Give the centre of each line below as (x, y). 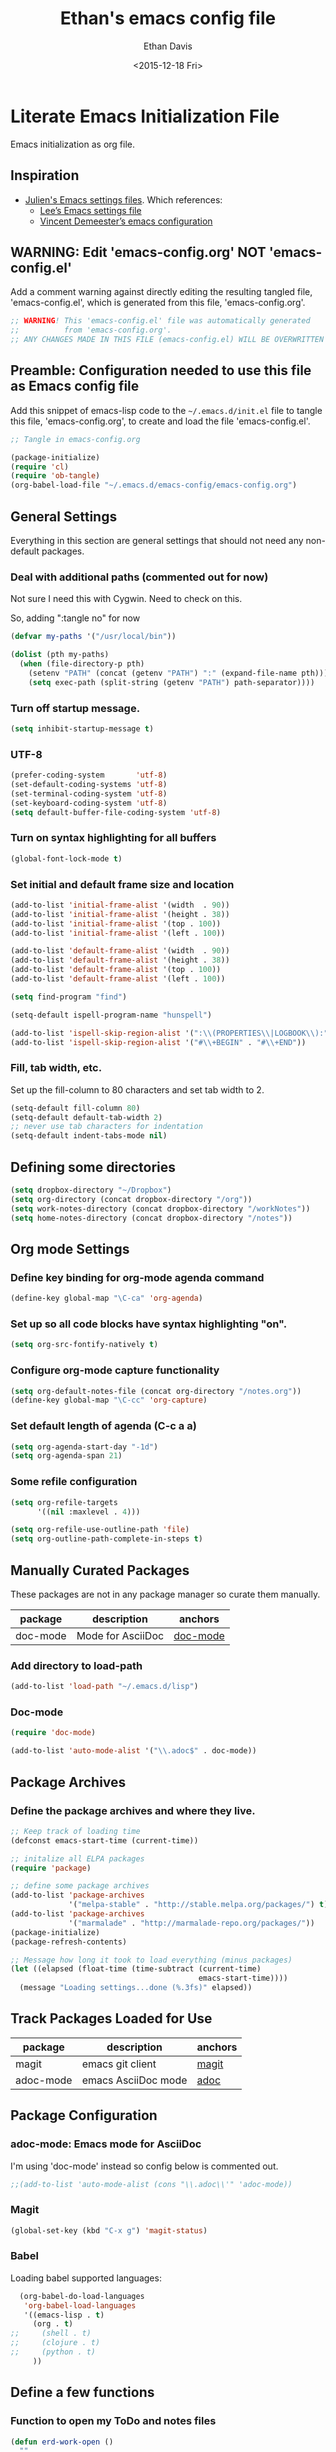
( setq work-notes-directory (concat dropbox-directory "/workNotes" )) (160, 1208)
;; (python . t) (53, 2352)
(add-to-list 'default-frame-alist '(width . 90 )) (120, 951)
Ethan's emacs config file (168, 18)
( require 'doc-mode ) (53, 1733)
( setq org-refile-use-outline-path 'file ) (100, 1530)
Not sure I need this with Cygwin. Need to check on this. (126, 599)
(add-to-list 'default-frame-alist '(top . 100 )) (116, 970)
